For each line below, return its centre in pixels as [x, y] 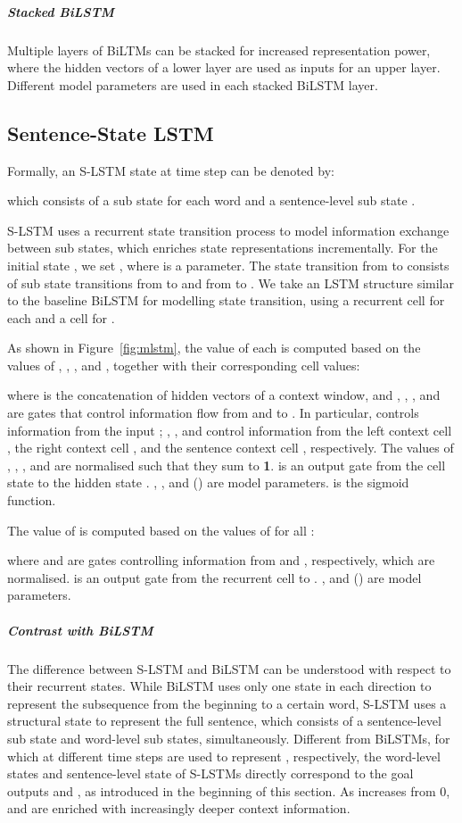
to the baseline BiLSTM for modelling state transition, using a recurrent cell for [226, 300]
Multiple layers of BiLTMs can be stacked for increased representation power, [219, 50]
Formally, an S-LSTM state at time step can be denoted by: [171, 170]
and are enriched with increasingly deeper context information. [179, 808]
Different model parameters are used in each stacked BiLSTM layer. [193, 84]
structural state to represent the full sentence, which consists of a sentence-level [224, 721]
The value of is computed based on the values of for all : [161, 530]
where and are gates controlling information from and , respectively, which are [221, 560]
